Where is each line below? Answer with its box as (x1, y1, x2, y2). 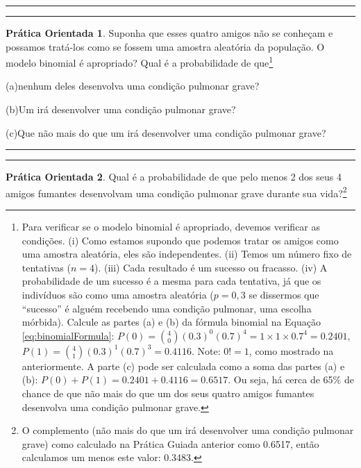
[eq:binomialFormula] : (22, 328, 115, 342)
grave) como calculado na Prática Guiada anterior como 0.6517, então (22, 436, 319, 451)
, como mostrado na (249, 343, 334, 358)
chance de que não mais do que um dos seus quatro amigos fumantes (22, 386, 314, 400)
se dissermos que (249, 287, 319, 302)
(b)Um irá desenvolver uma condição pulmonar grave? (6, 102, 236, 117)
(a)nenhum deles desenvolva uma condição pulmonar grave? (6, 78, 260, 93)
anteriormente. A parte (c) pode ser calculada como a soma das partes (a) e (22, 358, 345, 373)
